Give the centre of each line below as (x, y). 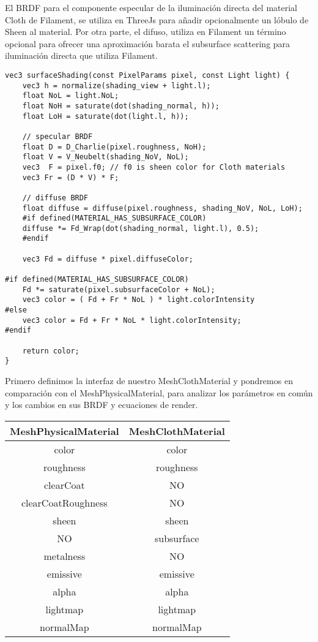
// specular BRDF (57, 136)
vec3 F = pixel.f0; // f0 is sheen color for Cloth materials (154, 167)
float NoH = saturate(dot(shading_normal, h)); (121, 106)
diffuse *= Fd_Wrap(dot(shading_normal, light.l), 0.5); (141, 228)
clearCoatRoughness (64, 502)
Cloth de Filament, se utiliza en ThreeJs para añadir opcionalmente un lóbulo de (157, 19)
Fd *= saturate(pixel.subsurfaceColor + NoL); (119, 289)
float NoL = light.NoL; (71, 96)
